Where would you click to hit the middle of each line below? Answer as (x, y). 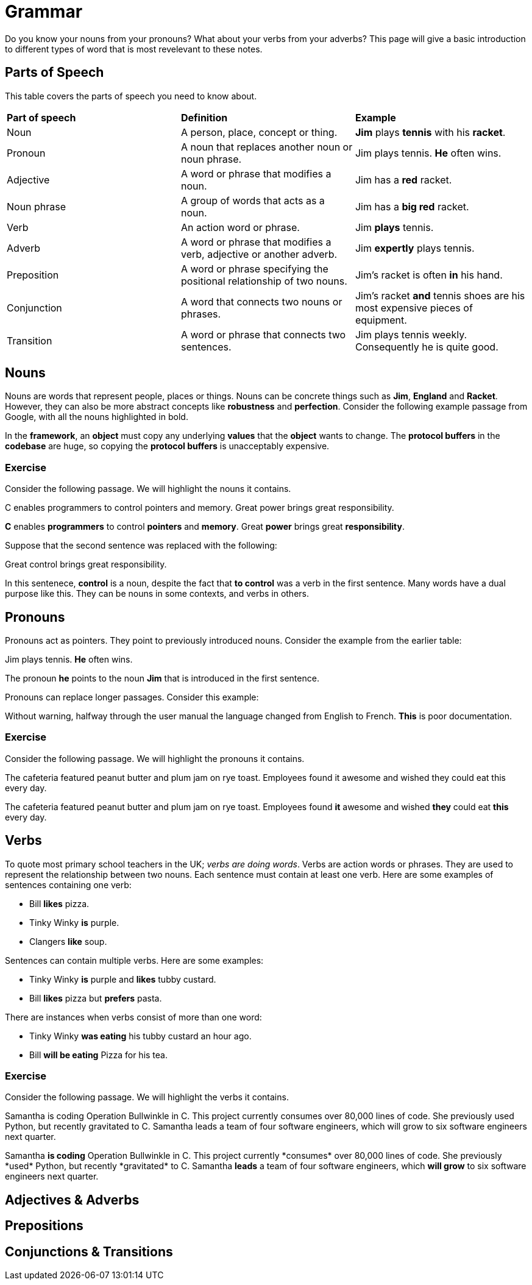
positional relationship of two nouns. (264, 281)
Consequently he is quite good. (427, 347)
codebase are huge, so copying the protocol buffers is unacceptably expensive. (167, 446)
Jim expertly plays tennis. (415, 248)
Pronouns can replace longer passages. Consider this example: (132, 697)
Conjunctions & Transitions (89, 1251)
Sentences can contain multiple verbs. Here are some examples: (134, 960)
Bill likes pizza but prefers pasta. (96, 998)
